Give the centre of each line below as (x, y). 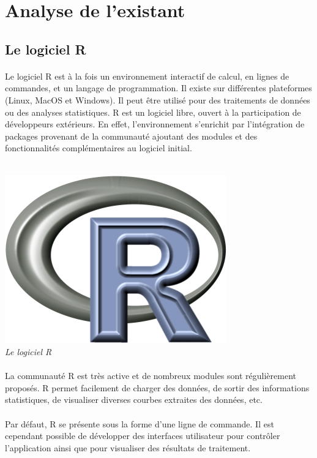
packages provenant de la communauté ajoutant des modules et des (131, 136)
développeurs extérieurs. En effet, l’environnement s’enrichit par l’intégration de (155, 124)
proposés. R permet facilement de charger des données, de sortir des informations (157, 387)
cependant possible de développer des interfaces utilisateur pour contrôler (143, 436)
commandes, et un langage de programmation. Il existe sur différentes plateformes (158, 88)
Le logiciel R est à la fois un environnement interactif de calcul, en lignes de (147, 76)
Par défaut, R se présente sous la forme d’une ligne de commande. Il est (140, 423)
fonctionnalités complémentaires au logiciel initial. (99, 148)
